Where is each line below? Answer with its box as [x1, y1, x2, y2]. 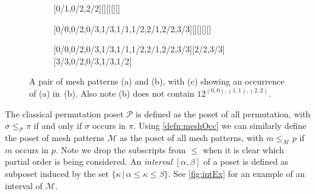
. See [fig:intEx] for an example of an [168, 167, 305, 179]
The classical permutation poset [5, 107, 124, 120]
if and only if [33, 119, 82, 132]
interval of [5, 179, 43, 192]
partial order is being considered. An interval [5, 155, 173, 168]
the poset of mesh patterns [5, 131, 105, 144]
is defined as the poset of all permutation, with [136, 107, 311, 120]
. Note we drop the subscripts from [55, 143, 186, 156]
